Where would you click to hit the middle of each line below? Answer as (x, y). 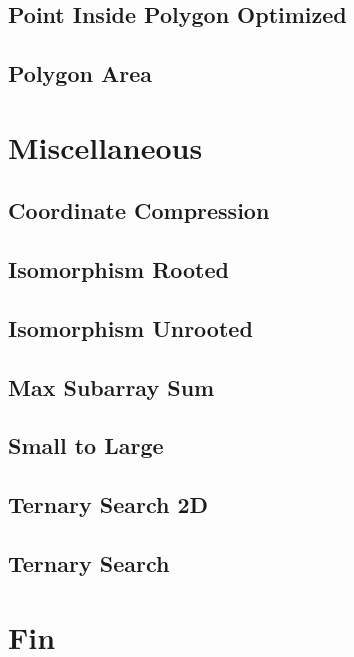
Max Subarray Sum (111, 386)
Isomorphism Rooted (118, 269)
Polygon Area (80, 73)
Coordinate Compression (139, 210)
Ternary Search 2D (108, 504)
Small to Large (86, 445)
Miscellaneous (105, 146)
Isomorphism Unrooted (130, 327)
